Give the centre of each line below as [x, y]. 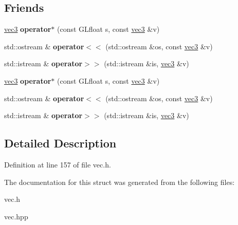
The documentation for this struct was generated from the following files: [120, 182]
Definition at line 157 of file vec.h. [58, 164]
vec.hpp [16, 216]
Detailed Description [60, 143]
